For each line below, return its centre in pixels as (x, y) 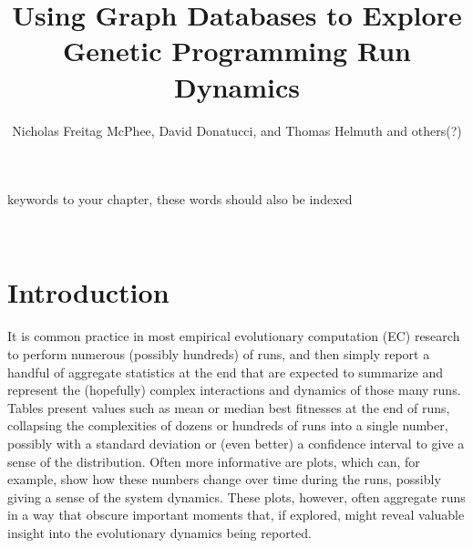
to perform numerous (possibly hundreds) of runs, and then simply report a (219, 354)
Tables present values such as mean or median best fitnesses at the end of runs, (229, 407)
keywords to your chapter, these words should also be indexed (180, 199)
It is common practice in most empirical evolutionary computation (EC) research (234, 336)
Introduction (88, 292)
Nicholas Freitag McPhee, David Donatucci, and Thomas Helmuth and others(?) (237, 130)
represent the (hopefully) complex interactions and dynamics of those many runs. (234, 390)
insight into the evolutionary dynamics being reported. (159, 532)
